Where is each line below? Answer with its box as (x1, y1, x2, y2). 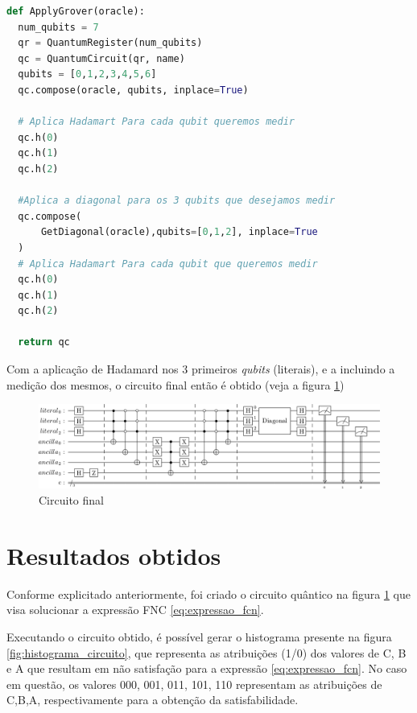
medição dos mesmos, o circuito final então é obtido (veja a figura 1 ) (6, 376, 345, 393)
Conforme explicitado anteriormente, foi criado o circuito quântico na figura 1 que (6, 585, 411, 602)
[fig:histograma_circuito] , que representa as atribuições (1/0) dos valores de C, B (6, 644, 407, 661)
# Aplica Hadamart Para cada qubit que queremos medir (18, 258, 318, 270)
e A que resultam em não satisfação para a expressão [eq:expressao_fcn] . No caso (6, 660, 407, 677)
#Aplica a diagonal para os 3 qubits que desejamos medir (18, 195, 336, 207)
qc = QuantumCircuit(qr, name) (18, 52, 185, 64)
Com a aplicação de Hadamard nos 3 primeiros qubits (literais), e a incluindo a (6, 361, 395, 377)
